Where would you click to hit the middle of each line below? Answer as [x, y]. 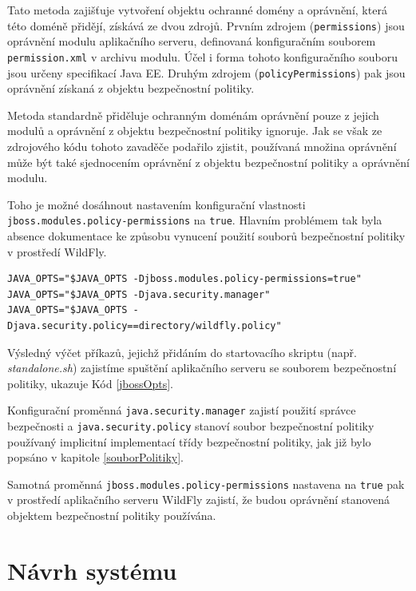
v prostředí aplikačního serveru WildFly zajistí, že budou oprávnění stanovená [199, 500]
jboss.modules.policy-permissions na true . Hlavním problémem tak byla [195, 220]
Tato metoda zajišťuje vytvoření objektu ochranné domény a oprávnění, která [197, 10]
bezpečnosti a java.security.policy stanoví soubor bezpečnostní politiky [191, 425]
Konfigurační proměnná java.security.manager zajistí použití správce [182, 410]
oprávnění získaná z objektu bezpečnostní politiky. [131, 88]
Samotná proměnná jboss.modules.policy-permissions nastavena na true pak [206, 484]
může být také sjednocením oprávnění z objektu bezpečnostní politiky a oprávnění [208, 162]
